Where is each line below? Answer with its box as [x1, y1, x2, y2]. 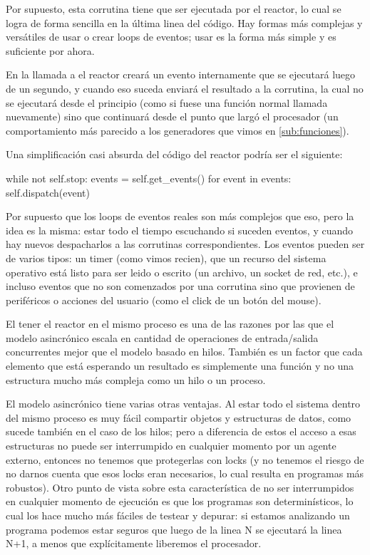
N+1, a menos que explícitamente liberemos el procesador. [6, 536, 262, 551]
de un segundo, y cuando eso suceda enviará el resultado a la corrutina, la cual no [6, 81, 364, 95]
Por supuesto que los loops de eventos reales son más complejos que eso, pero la [6, 209, 354, 224]
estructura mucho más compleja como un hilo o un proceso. [6, 372, 266, 387]
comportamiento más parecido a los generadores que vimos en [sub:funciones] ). [6, 123, 349, 138]
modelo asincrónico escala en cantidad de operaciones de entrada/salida [6, 330, 319, 345]
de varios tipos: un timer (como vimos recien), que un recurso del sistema [6, 250, 327, 265]
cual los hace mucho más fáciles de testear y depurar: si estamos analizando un [6, 508, 350, 522]
